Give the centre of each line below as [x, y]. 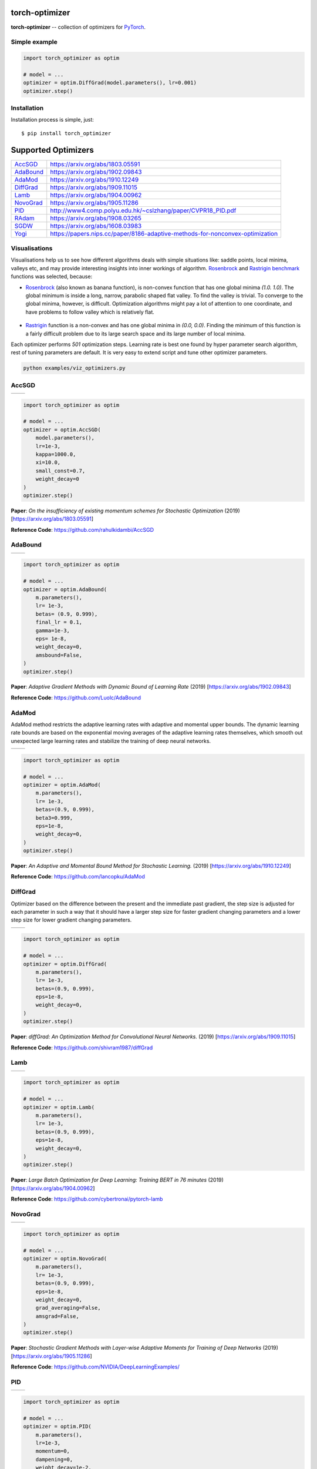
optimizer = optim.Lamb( [59, 1107]
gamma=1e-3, [53, 630]
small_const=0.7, [60, 471]
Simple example [34, 42]
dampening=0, [54, 1459]
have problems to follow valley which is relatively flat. [90, 312]
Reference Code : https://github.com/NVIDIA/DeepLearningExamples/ [95, 1367]
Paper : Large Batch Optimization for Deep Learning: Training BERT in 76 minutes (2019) [117, 1180]
